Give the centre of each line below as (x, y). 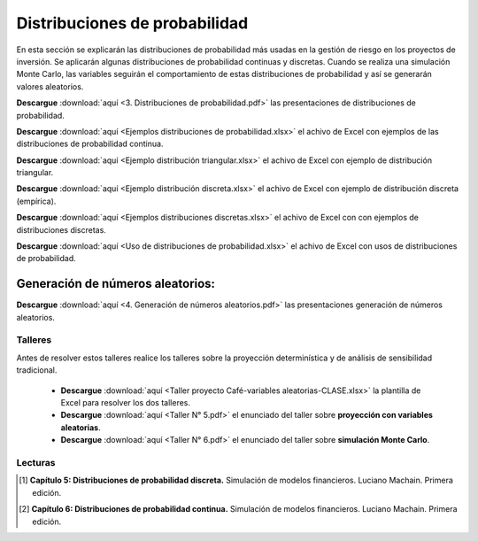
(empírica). (36, 201)
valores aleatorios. (50, 86)
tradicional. (37, 370)
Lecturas (36, 462)
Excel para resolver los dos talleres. (125, 403)
